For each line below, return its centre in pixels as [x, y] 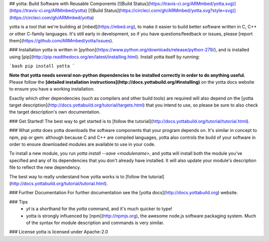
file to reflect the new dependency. [45, 167]
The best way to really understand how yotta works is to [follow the [78, 176]
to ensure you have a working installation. [52, 89]
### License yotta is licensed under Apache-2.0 [59, 232]
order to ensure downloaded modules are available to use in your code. [82, 144]
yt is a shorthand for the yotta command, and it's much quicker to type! [99, 209]
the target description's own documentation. [55, 112]
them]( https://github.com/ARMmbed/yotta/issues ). [61, 40]
